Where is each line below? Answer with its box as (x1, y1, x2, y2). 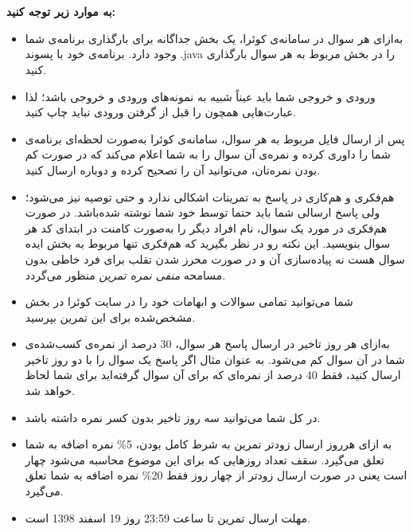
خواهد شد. (25, 382, 75, 399)
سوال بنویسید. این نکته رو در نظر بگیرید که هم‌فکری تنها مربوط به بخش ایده (25, 235, 391, 252)
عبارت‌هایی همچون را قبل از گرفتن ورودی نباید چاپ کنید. (25, 104, 297, 120)
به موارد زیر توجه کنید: (6, 3, 116, 20)
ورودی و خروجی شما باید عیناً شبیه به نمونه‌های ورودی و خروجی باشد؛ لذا (25, 88, 376, 104)
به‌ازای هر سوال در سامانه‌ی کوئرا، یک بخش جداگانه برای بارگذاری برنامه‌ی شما (25, 29, 403, 46)
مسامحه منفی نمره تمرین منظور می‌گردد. (25, 266, 226, 283)
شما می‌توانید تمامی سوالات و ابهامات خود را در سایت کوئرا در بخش (25, 293, 353, 310)
